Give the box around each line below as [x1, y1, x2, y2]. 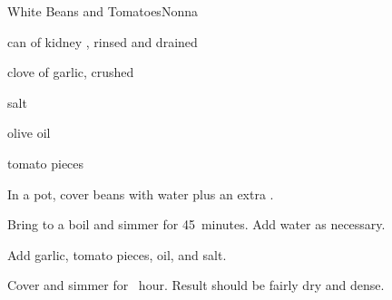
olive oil [7, 123, 51, 142]
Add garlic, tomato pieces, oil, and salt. [7, 245, 227, 264]
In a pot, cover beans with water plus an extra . [7, 184, 274, 203]
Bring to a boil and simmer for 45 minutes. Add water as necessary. [7, 215, 386, 234]
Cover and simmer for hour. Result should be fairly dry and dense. [7, 276, 385, 295]
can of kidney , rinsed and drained [7, 32, 198, 51]
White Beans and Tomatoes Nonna [7, 2, 198, 20]
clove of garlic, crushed [7, 63, 134, 82]
